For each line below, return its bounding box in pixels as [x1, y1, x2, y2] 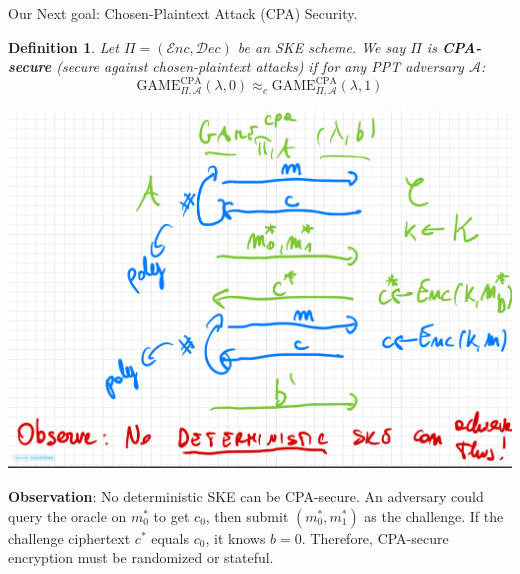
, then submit [205, 505, 289, 526]
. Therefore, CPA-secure [301, 527, 449, 548]
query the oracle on [8, 505, 127, 526]
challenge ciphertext [8, 527, 131, 548]
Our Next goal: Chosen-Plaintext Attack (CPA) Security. [8, 3, 358, 23]
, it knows [205, 527, 266, 548]
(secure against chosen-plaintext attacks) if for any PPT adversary [56, 56, 464, 77]
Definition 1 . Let [8, 36, 119, 57]
